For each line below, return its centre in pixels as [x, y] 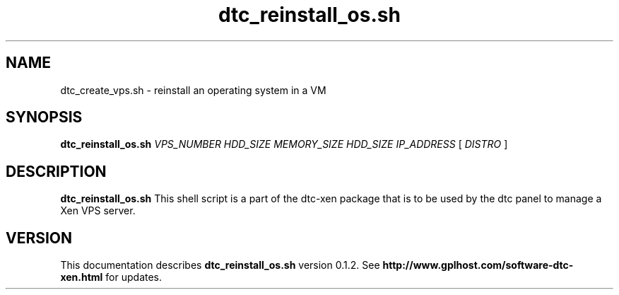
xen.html [82, 277]
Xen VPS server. [98, 211]
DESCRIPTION [56, 171]
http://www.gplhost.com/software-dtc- [478, 265]
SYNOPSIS [44, 117]
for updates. [134, 277]
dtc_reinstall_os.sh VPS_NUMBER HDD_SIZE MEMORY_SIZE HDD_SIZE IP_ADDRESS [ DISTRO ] [284, 144]
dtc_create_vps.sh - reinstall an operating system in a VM [193, 90]
